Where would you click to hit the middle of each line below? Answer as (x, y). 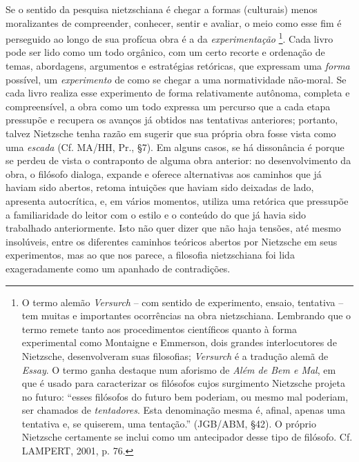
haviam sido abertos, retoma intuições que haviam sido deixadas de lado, (160, 187)
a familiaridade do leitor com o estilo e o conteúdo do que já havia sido (156, 214)
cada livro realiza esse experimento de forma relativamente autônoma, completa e (178, 93)
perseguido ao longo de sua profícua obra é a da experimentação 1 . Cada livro (169, 38)
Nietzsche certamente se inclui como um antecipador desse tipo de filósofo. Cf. (187, 437)
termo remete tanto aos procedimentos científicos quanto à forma (159, 329)
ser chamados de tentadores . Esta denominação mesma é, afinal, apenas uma (184, 410)
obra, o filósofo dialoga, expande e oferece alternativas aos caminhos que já (164, 173)
